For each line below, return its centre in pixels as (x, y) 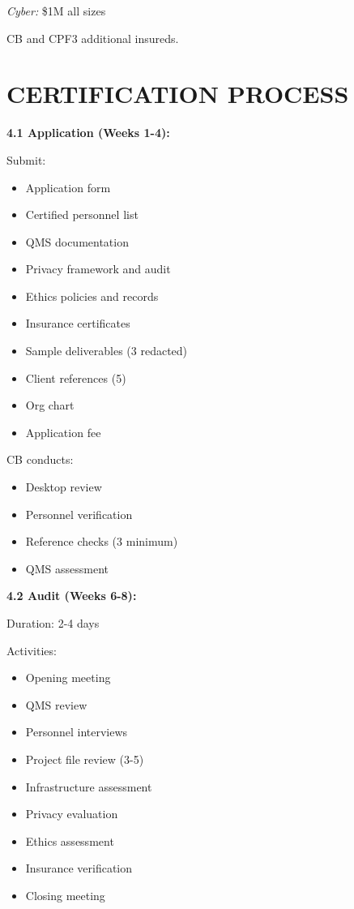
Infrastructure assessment (89, 786)
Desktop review (64, 487)
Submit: (26, 159)
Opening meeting (68, 677)
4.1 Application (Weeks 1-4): (88, 133)
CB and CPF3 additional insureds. (93, 38)
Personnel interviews (77, 732)
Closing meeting (65, 895)
